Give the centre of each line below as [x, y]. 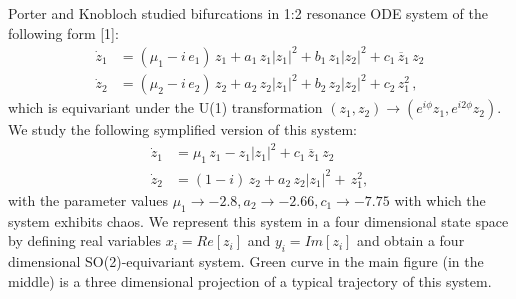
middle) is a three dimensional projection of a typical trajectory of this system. [250, 280]
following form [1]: [63, 32]
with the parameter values [88, 199]
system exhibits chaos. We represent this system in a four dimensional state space [258, 220]
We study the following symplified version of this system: [182, 129]
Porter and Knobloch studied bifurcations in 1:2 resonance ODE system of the [248, 13]
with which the [440, 199]
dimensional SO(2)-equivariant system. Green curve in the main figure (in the [246, 261]
